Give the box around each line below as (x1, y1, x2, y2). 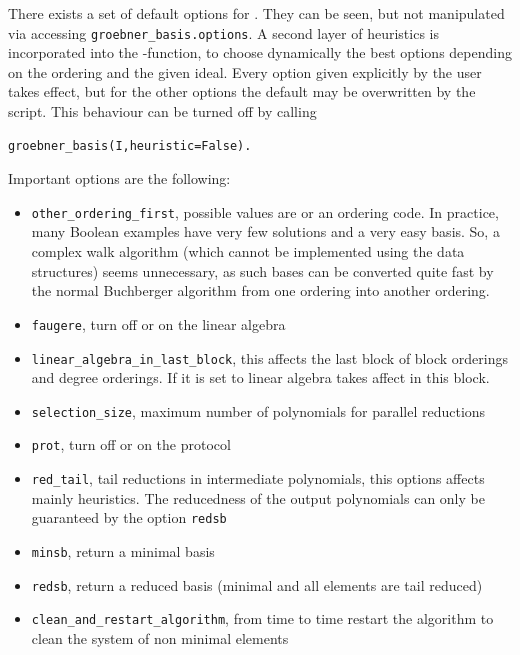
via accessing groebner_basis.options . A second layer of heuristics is (8, 22, 439, 43)
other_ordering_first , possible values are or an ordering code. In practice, (31, 201, 499, 222)
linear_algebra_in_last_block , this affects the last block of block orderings (31, 347, 508, 368)
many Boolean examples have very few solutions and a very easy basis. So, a (31, 221, 500, 242)
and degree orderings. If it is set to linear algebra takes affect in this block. (31, 367, 490, 388)
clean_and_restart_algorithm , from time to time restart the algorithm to (31, 608, 494, 629)
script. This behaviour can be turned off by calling (8, 101, 317, 122)
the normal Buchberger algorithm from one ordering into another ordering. (31, 280, 490, 301)
